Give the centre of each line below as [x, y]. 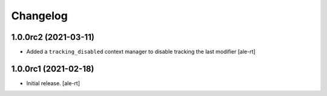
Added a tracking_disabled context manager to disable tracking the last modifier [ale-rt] [141, 52]
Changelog [39, 16]
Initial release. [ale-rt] [53, 83]
